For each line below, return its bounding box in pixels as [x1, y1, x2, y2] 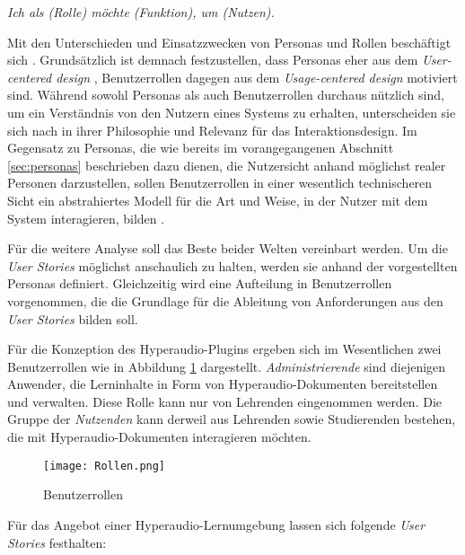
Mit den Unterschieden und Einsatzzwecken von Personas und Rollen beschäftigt [7, 32, 452, 51]
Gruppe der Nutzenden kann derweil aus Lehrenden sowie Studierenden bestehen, [7, 410, 456, 428]
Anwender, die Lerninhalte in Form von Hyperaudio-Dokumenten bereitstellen [7, 374, 438, 393]
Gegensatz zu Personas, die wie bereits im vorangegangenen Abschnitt [7, 138, 394, 157]
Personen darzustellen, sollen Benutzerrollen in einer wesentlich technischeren [7, 173, 433, 192]
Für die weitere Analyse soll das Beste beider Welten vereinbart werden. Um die [7, 239, 448, 258]
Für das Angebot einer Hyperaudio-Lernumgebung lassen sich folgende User [7, 515, 426, 533]
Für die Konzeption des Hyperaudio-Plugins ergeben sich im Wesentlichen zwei [7, 339, 442, 358]
